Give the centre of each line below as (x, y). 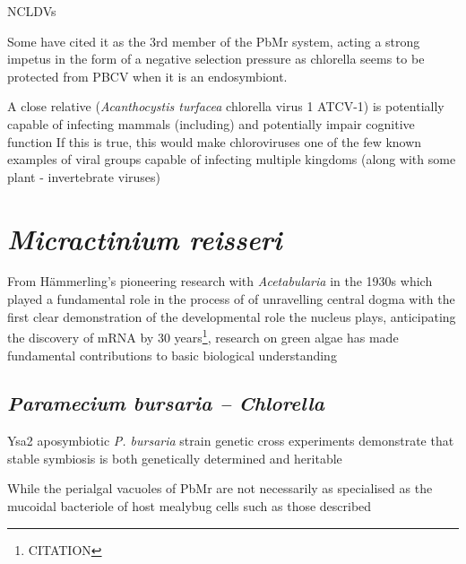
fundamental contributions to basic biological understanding (172, 355)
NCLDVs (32, 11)
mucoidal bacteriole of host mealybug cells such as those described (190, 506)
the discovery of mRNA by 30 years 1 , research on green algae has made (203, 336)
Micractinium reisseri (145, 239)
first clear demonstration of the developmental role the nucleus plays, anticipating (232, 316)
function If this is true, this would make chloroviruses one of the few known (215, 141)
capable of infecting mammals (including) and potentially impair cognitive (211, 123)
